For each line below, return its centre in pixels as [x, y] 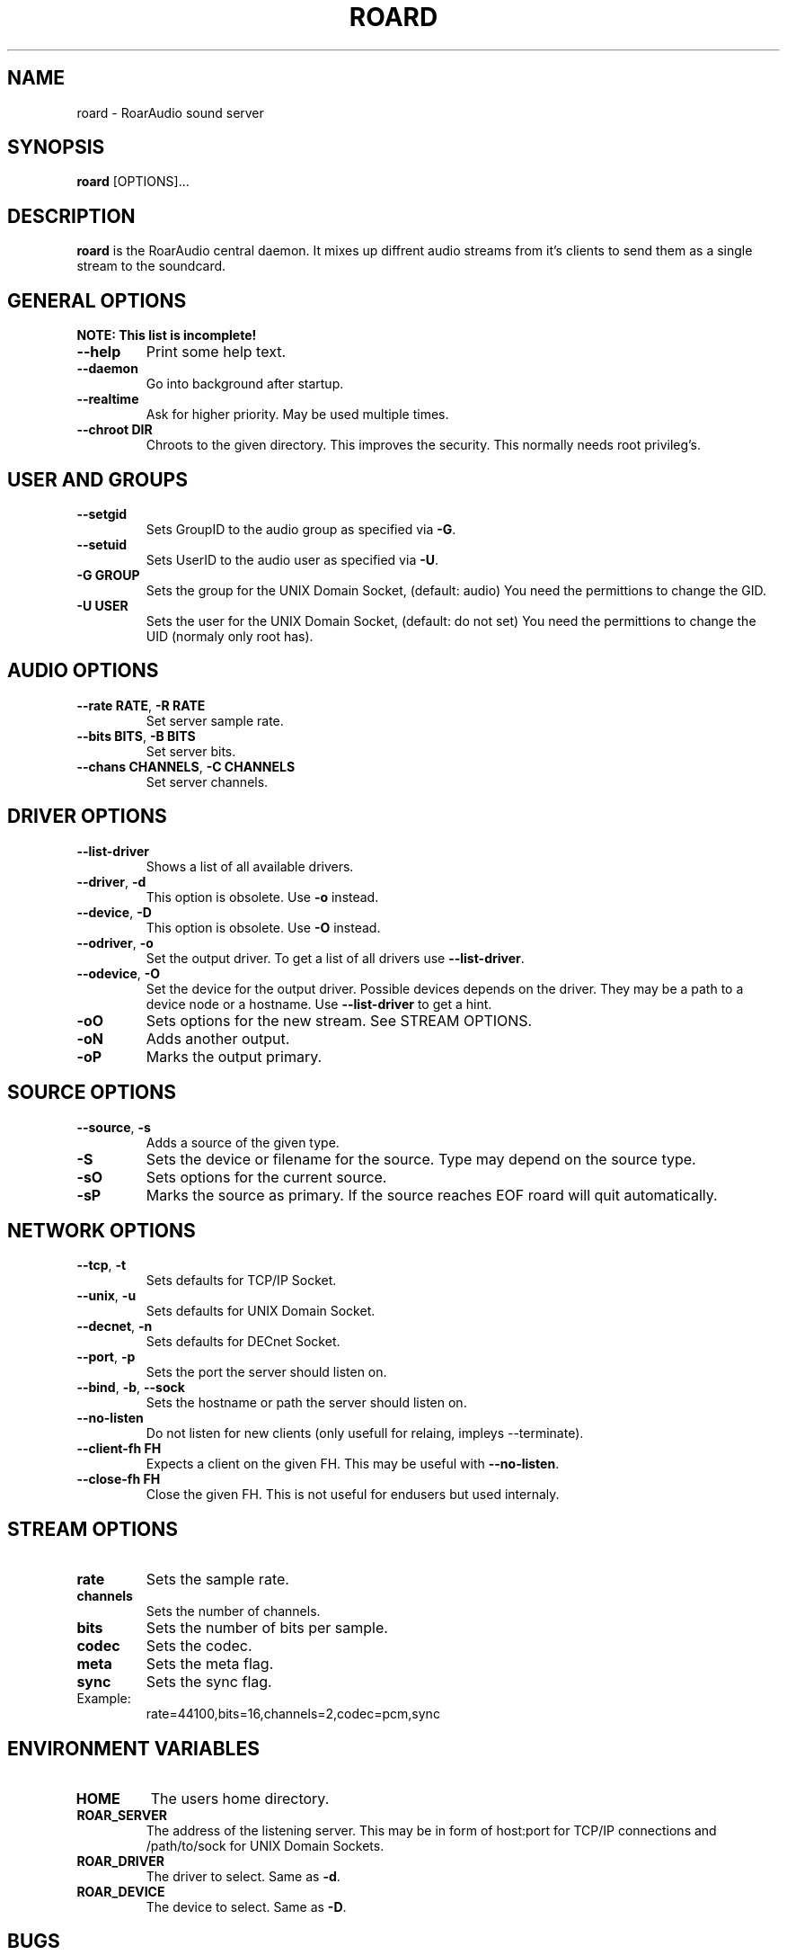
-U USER [102, 605]
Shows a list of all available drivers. [250, 866]
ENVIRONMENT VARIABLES [133, 1748]
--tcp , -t [102, 1265]
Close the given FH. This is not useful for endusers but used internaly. [353, 1495]
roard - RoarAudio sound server [170, 112]
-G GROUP [108, 575]
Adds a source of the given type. [243, 1142]
